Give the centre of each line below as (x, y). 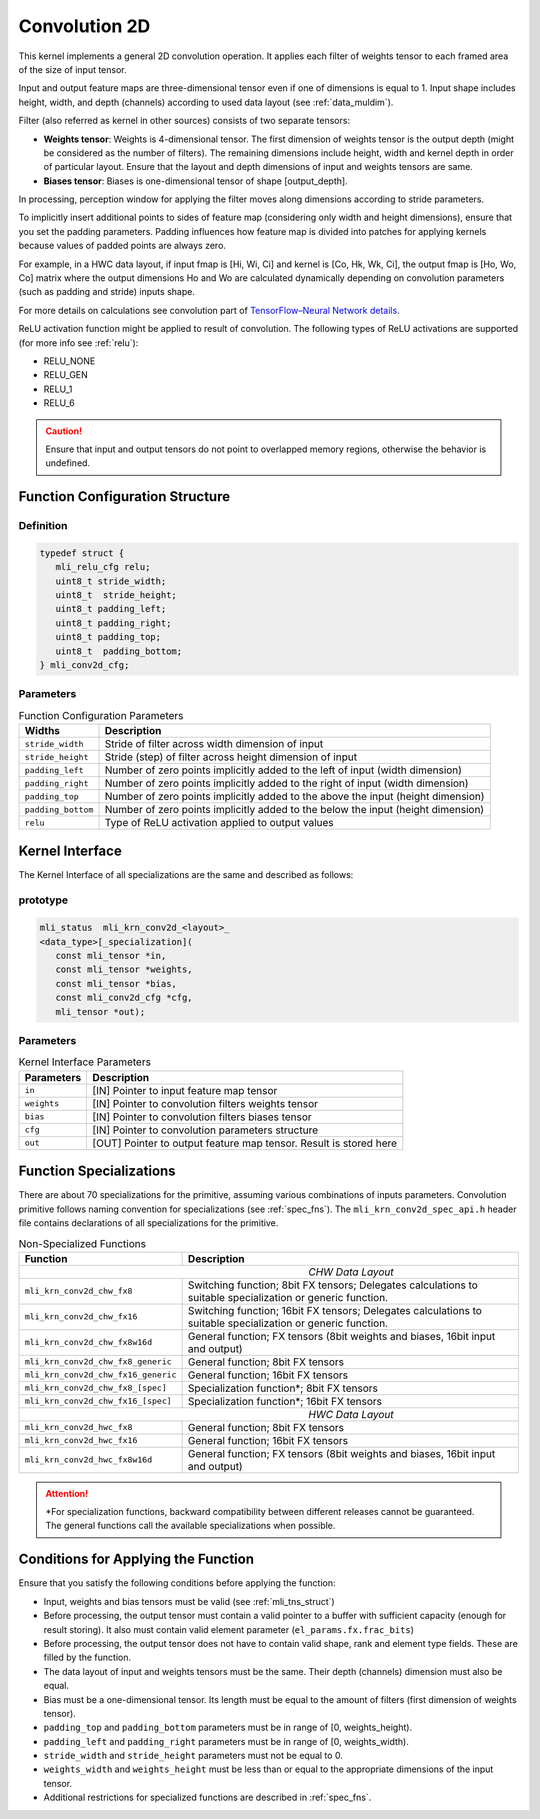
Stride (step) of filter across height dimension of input (231, 757)
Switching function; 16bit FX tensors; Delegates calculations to (334, 1310)
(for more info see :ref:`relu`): (78, 342)
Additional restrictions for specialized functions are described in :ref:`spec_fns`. (207, 1797)
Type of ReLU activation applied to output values (219, 823)
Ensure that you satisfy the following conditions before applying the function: (177, 1583)
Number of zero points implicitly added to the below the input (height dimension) (294, 810)
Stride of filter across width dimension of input (214, 744)
